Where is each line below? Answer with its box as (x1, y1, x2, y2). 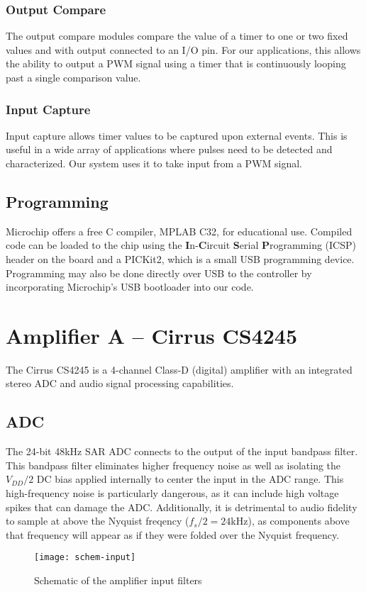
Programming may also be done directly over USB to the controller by (6, 265, 312, 280)
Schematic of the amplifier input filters (34, 573, 202, 588)
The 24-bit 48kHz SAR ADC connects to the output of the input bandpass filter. (6, 444, 358, 459)
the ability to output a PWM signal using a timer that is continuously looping (6, 56, 346, 71)
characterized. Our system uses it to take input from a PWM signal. (6, 156, 302, 170)
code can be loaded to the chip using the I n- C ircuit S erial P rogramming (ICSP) (6, 238, 356, 252)
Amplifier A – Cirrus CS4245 (6, 320, 298, 350)
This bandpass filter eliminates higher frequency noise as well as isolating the (6, 457, 341, 472)
